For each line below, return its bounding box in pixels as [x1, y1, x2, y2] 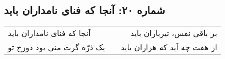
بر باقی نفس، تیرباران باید [130, 27, 217, 39]
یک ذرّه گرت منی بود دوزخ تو [8, 41, 105, 53]
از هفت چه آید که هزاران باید [120, 41, 217, 53]
